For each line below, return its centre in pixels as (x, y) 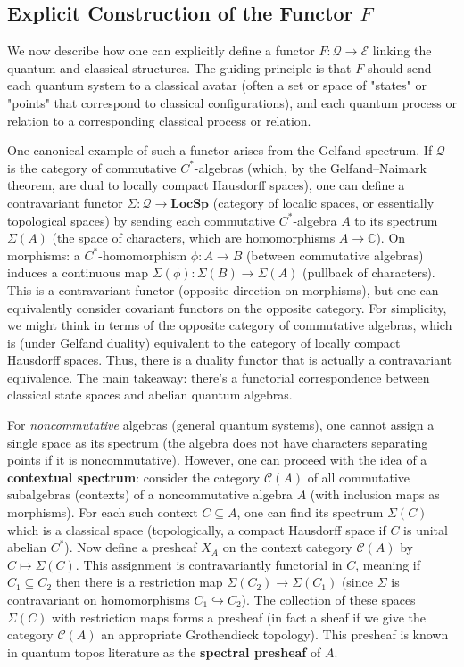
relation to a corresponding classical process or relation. (159, 120)
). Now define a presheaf (131, 547)
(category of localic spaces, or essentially (323, 202)
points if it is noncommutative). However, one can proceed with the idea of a (217, 460)
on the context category (287, 547)
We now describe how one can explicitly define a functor (161, 50)
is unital (426, 529)
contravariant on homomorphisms (99, 600)
